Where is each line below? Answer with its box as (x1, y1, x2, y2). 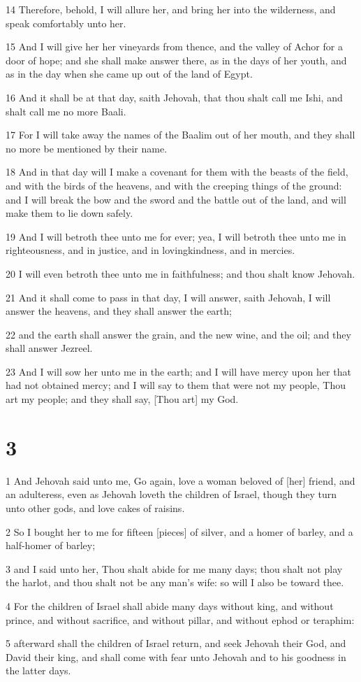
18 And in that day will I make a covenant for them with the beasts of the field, (6, 164, 348, 179)
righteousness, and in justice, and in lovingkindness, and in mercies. (6, 243, 295, 257)
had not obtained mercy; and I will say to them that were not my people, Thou (6, 378, 346, 392)
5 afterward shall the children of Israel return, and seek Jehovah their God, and (6, 636, 346, 651)
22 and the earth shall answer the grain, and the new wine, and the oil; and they (6, 327, 351, 341)
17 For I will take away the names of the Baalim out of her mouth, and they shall (6, 127, 355, 142)
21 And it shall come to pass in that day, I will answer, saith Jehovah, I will (6, 290, 331, 304)
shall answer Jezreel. (6, 341, 93, 355)
